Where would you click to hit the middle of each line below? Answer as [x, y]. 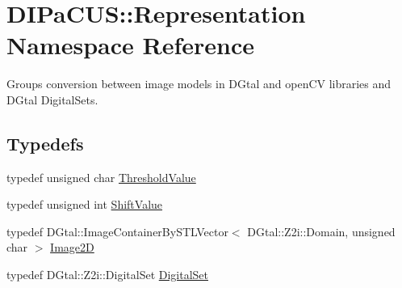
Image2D [72, 247]
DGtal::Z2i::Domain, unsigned [321, 231]
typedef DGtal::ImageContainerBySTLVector [117, 231]
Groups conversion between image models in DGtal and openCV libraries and [199, 84]
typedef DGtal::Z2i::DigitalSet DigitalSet [108, 275]
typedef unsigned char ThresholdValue [101, 177]
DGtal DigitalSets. [52, 99]
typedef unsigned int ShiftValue [85, 204]
